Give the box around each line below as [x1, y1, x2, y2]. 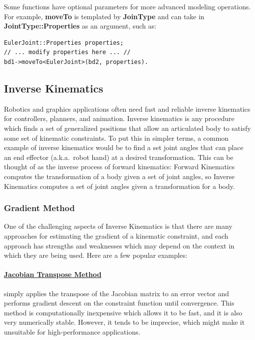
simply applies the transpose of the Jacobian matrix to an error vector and [4, 288, 229, 298]
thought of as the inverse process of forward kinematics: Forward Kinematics [4, 161, 235, 172]
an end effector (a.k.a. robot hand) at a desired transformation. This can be [4, 152, 233, 162]
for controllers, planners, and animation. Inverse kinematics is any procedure [4, 113, 234, 124]
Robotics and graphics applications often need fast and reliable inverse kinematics [4, 103, 251, 114]
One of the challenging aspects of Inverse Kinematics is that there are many [4, 221, 232, 231]
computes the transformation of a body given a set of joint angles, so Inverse [4, 171, 235, 181]
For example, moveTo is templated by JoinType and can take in [4, 11, 204, 21]
